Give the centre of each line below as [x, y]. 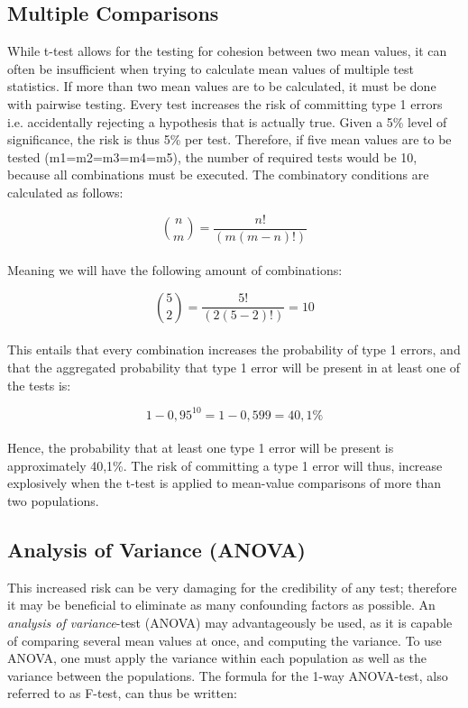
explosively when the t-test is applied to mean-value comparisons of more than [225, 483]
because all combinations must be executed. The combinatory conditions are [218, 175]
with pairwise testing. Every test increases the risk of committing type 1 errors [225, 103]
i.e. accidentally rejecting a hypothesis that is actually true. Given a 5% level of [227, 121]
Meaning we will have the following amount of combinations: [175, 270]
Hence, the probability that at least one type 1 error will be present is [201, 448]
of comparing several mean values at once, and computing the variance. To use [225, 640]
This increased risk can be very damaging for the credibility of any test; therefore [232, 587]
